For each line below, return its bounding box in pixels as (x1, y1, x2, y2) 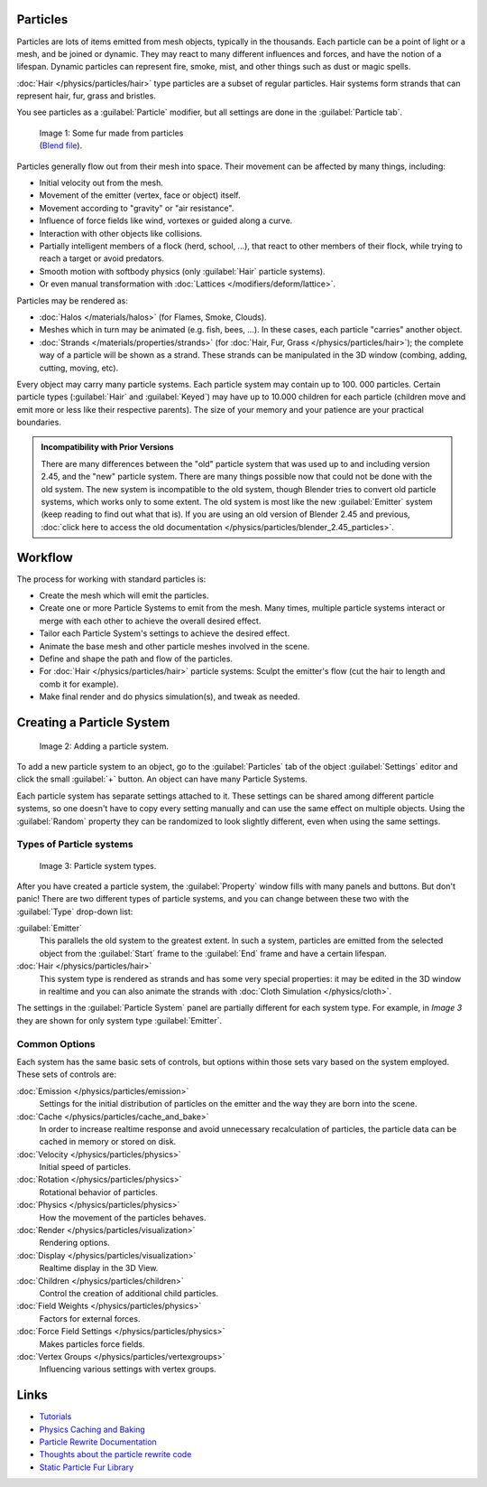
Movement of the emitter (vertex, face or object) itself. (39, 190, 241, 201)
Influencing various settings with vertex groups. (39, 1364, 216, 1375)
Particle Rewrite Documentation (39, 1436, 157, 1447)
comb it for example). (39, 678, 119, 689)
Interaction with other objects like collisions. (39, 228, 203, 238)
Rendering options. (39, 1238, 110, 1249)
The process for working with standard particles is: (16, 574, 207, 585)
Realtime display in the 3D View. (39, 1263, 159, 1274)
